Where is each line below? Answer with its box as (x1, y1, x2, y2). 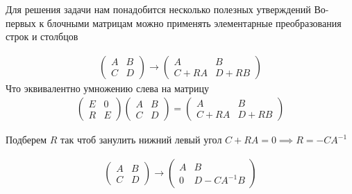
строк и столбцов (6, 29, 78, 44)
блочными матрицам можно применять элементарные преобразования (47, 15, 342, 30)
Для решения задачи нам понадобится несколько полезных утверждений (6, 2, 311, 16)
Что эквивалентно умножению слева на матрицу (6, 80, 209, 95)
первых (6, 15, 36, 30)
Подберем (6, 132, 47, 147)
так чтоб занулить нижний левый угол (60, 132, 222, 147)
